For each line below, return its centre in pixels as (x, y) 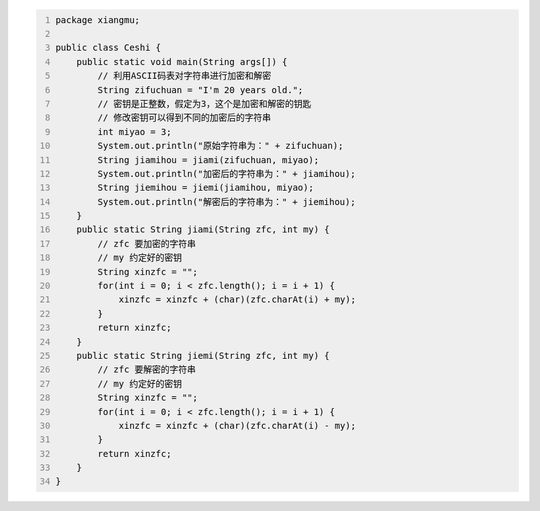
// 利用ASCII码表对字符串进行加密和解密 (184, 76)
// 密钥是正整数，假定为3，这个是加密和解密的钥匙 (204, 103)
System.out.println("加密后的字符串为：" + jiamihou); (226, 173)
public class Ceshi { (108, 48)
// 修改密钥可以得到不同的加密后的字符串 (184, 118)
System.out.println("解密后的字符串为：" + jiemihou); (226, 201)
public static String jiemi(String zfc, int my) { (203, 355)
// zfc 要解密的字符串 (147, 369)
